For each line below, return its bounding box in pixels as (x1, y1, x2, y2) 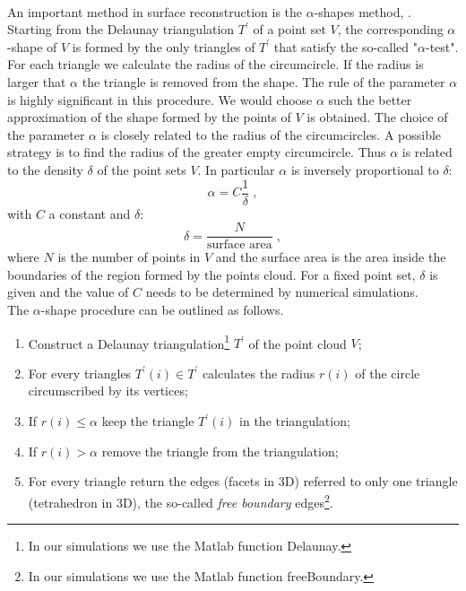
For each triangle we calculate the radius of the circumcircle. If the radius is (7, 55, 424, 74)
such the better (328, 90, 412, 109)
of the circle (355, 363, 420, 382)
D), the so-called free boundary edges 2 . (122, 490, 333, 511)
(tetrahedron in (28, 492, 113, 511)
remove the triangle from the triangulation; (101, 441, 339, 460)
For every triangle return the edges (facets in (28, 472, 275, 491)
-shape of (7, 37, 57, 56)
